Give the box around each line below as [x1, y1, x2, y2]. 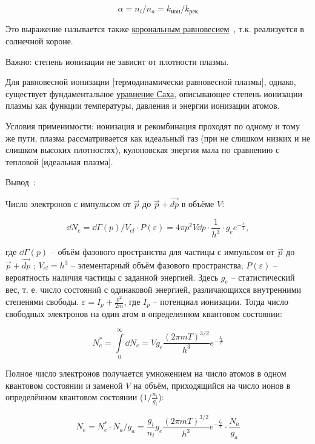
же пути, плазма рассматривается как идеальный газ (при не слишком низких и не [5, 131, 310, 144]
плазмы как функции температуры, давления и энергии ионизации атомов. [5, 99, 280, 112]
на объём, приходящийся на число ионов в [133, 378, 291, 391]
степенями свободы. [5, 295, 79, 307]
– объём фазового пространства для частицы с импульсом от [50, 245, 274, 258]
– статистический [231, 270, 295, 283]
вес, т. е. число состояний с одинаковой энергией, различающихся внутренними [5, 283, 302, 296]
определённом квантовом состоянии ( [5, 391, 144, 403]
